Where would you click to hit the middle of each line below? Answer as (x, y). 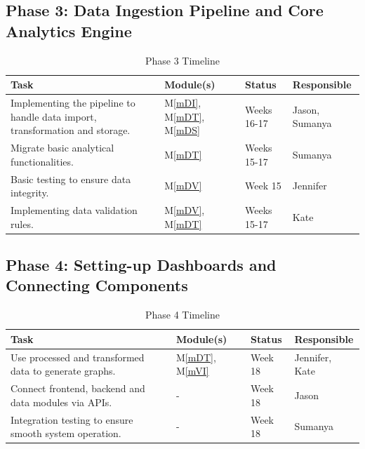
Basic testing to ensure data (71, 179)
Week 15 (263, 186)
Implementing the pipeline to (73, 103)
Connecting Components (97, 285)
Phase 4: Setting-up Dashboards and (141, 265)
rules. (22, 223)
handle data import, (54, 116)
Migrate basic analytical (62, 148)
